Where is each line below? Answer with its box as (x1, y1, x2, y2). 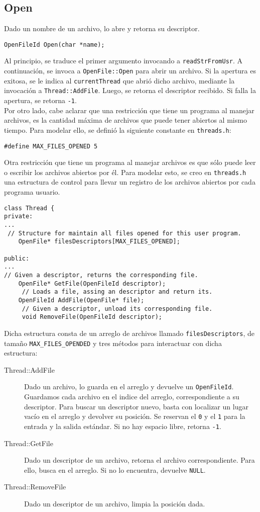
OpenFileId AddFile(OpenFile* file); (18, 296, 145, 304)
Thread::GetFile (4, 438, 53, 448)
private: (4, 213, 33, 220)
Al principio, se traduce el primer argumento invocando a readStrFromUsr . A (4, 55, 243, 66)
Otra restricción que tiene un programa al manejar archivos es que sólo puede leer (4, 157, 256, 167)
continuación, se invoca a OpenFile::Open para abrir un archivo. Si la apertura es (4, 65, 256, 76)
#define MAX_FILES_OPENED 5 (4, 142, 98, 150)
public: (4, 254, 30, 262)
